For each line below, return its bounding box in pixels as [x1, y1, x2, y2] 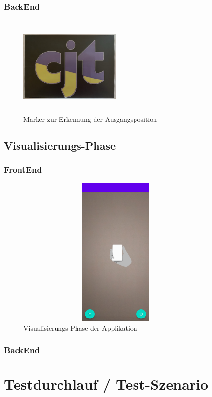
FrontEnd [4, 163, 42, 176]
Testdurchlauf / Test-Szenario [4, 374, 209, 394]
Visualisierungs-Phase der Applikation [23, 323, 137, 333]
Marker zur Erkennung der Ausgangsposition [23, 114, 157, 124]
